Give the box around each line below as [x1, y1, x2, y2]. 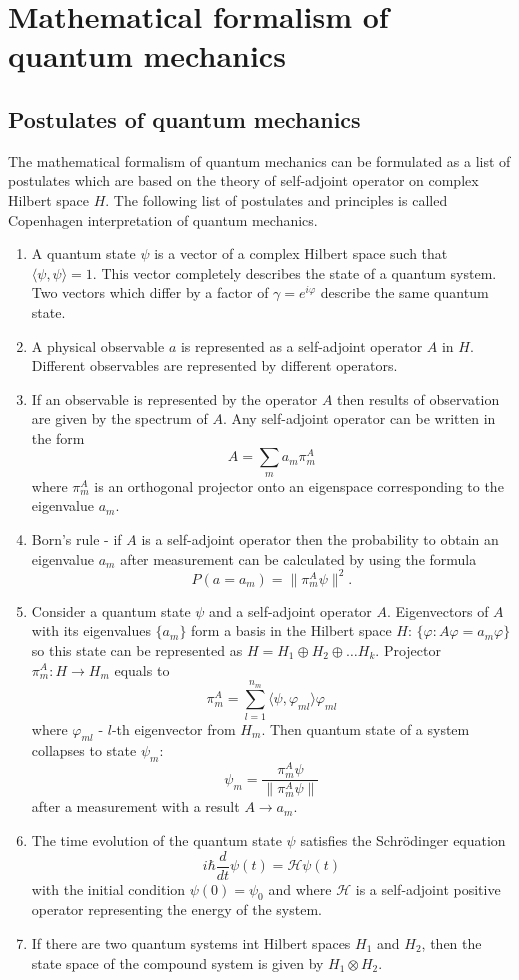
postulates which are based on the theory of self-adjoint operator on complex [8, 170, 479, 191]
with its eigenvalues [31, 620, 151, 641]
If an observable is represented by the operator [31, 388, 318, 409]
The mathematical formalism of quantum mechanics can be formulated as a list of [8, 150, 511, 171]
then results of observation [337, 388, 500, 409]
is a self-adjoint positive [355, 878, 501, 899]
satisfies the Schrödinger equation [300, 829, 506, 850]
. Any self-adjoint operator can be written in [222, 408, 496, 429]
